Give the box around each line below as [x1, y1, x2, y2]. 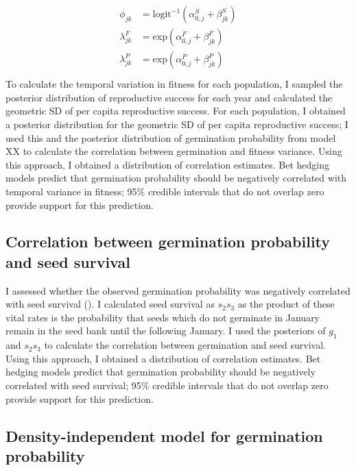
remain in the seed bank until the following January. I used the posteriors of [5, 323, 326, 338]
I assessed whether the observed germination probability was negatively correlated [5, 283, 351, 297]
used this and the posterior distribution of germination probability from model [5, 130, 336, 145]
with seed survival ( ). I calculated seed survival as [5, 297, 215, 311]
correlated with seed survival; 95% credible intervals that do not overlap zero [5, 378, 329, 393]
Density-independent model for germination [5, 425, 323, 446]
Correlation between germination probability [5, 231, 331, 252]
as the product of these [237, 297, 335, 311]
